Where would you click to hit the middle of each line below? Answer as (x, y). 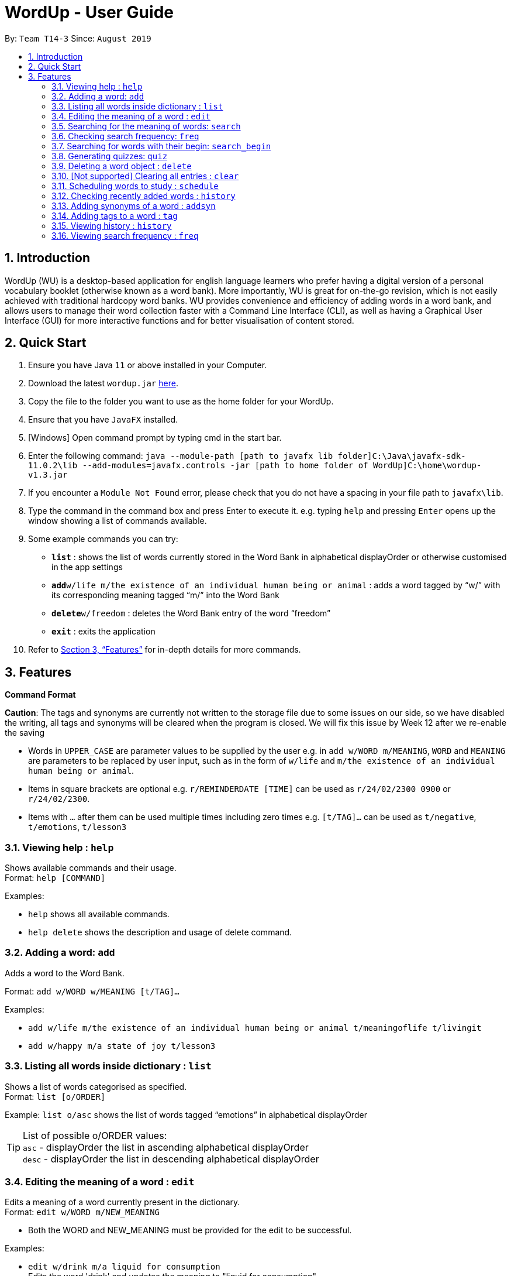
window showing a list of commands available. (118, 521)
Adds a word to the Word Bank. (65, 973)
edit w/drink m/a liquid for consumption (124, 1267)
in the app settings (87, 567)
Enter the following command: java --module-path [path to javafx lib (181, 456)
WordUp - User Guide (89, 12)
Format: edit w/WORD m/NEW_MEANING (82, 1212)
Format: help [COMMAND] (55, 878)
